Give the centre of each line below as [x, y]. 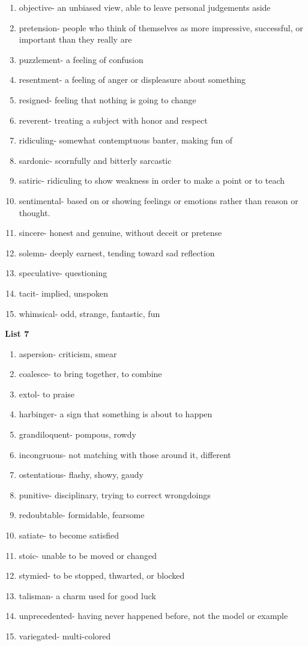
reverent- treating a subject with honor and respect [113, 120]
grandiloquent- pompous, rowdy [77, 434]
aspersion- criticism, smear [68, 353]
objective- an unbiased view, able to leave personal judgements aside [145, 7]
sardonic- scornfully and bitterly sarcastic [95, 160]
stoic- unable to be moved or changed [88, 555]
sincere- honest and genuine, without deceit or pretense [120, 233]
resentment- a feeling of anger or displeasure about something [132, 80]
